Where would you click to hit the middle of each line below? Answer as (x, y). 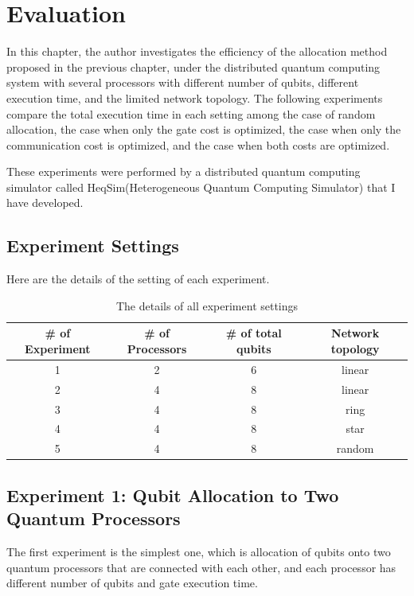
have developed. (45, 203)
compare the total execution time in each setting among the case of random (191, 113)
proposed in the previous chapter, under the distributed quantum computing (193, 66)
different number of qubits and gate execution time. (132, 583)
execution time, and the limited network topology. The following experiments (195, 97)
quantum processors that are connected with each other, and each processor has (201, 567)
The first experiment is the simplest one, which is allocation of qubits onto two (199, 551)
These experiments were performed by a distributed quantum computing (184, 171)
